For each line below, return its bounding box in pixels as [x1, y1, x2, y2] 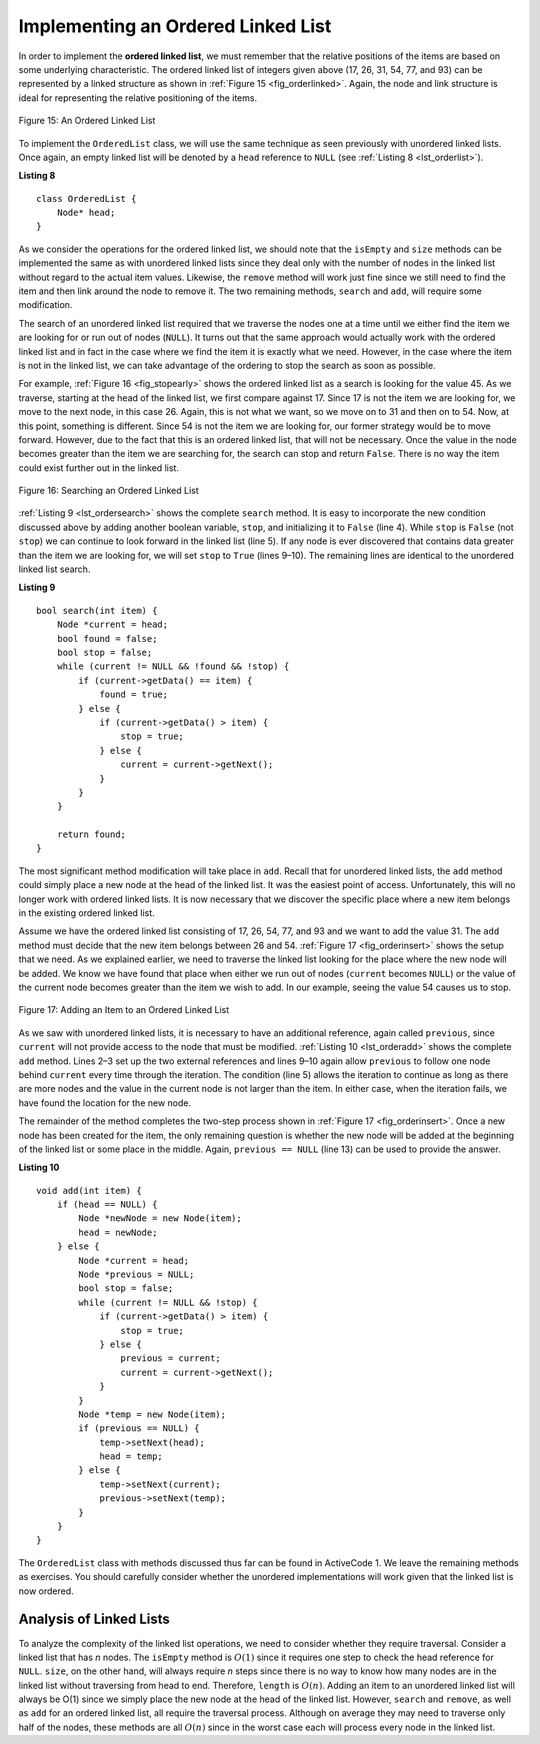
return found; [56, 829, 127, 840]
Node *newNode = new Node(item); [78, 1213, 242, 1224]
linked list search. [18, 563, 91, 575]
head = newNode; [78, 1226, 158, 1238]
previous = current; [120, 1353, 222, 1364]
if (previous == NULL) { [78, 1423, 200, 1434]
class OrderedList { [36, 193, 137, 204]
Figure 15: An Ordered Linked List [18, 115, 156, 127]
